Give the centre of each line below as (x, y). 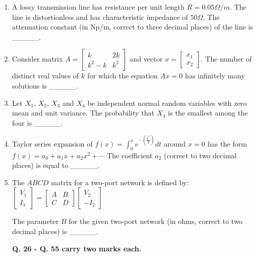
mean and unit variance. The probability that (83, 113)
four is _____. (37, 122)
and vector (146, 59)
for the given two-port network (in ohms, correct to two (156, 221)
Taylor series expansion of (52, 143)
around (175, 143)
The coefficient (130, 155)
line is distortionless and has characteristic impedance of (100, 17)
